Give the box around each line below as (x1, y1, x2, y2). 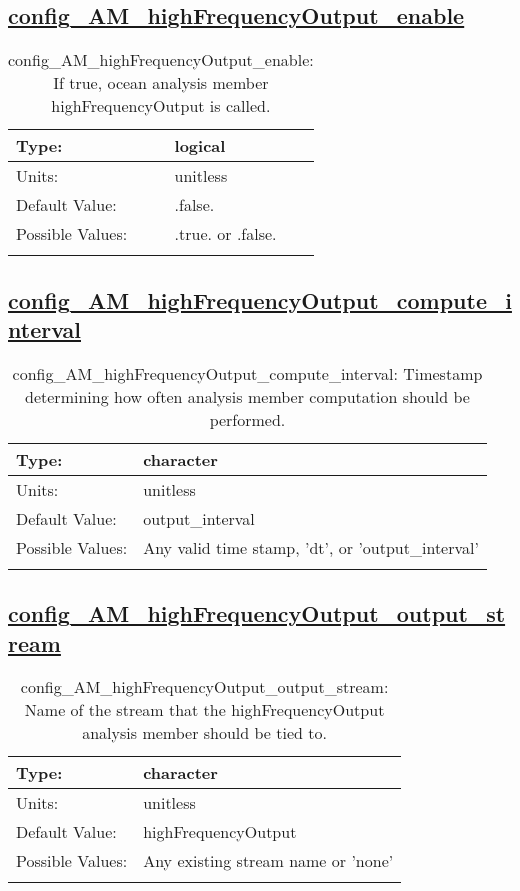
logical (174, 134, 226, 158)
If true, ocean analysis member (53, 71, 269, 95)
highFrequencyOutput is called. (51, 94, 271, 118)
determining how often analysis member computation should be (25, 384, 470, 408)
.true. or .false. (174, 222, 277, 246)
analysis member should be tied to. (82, 721, 327, 745)
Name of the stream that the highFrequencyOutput (24, 698, 385, 722)
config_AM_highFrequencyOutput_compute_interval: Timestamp (12, 361, 483, 385)
